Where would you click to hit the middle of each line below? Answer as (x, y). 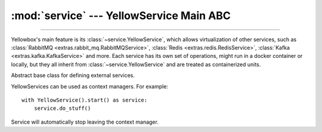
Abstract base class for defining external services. (73, 75)
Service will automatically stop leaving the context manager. (85, 122)
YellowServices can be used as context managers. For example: (89, 86)
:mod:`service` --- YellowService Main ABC (121, 16)
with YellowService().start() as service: (85, 100)
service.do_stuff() (62, 108)
